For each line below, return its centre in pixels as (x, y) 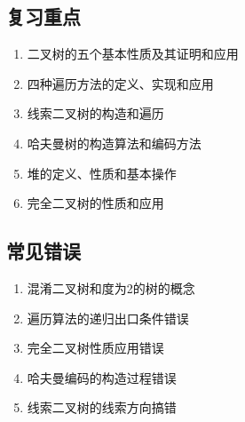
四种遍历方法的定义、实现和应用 (120, 83)
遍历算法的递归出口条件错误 (108, 318)
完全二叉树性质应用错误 (95, 348)
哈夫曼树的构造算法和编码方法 (114, 143)
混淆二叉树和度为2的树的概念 (111, 287)
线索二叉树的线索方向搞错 (102, 407)
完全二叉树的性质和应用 (95, 203)
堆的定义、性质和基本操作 (102, 173)
